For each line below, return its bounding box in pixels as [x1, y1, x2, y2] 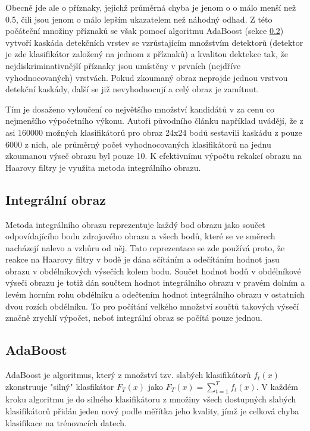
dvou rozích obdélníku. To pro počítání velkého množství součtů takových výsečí [5, 299, 299, 312]
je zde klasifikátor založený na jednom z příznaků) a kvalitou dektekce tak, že [5, 48, 288, 60]
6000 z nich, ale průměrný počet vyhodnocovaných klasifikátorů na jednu [5, 138, 271, 150]
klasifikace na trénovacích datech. [5, 416, 127, 429]
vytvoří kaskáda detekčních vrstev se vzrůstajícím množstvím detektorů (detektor [5, 36, 303, 48]
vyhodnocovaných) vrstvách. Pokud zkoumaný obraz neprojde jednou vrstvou [5, 71, 288, 83]
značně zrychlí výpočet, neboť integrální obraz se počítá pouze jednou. [5, 311, 262, 324]
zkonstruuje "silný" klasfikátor [5, 380, 114, 392]
